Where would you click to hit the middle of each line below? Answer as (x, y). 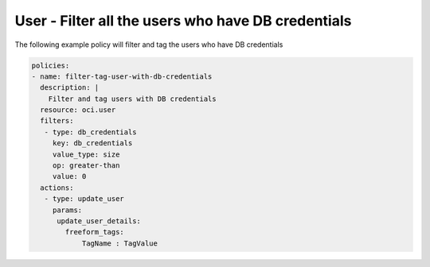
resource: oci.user (78, 110)
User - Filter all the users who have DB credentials (183, 21)
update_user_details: (99, 221)
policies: (51, 65)
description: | (70, 88)
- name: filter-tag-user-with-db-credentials (122, 76)
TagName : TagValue (120, 243)
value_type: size (86, 154)
